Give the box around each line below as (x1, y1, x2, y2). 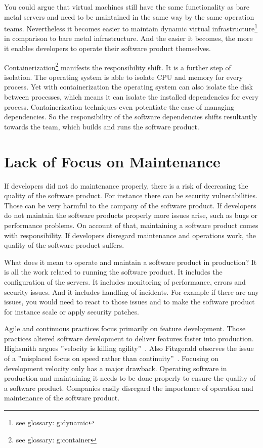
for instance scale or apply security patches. (4, 306, 139, 317)
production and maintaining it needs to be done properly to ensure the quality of (4, 373, 255, 383)
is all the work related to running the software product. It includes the (4, 266, 223, 277)
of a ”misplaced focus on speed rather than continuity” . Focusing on (4, 353, 219, 364)
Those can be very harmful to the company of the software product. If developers (4, 200, 256, 210)
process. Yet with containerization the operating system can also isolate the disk (4, 81, 253, 92)
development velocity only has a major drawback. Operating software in (4, 363, 227, 373)
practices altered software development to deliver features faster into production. (4, 333, 254, 343)
